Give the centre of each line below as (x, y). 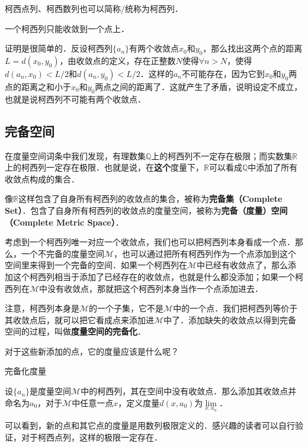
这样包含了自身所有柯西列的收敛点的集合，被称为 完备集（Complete (150, 199)
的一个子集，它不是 (126, 308)
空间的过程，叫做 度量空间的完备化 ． (75, 331)
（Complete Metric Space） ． (64, 222)
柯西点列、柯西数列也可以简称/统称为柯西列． (94, 8)
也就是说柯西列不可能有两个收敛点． (75, 99)
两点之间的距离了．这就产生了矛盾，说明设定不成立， (199, 86)
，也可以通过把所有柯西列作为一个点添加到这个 (205, 253)
